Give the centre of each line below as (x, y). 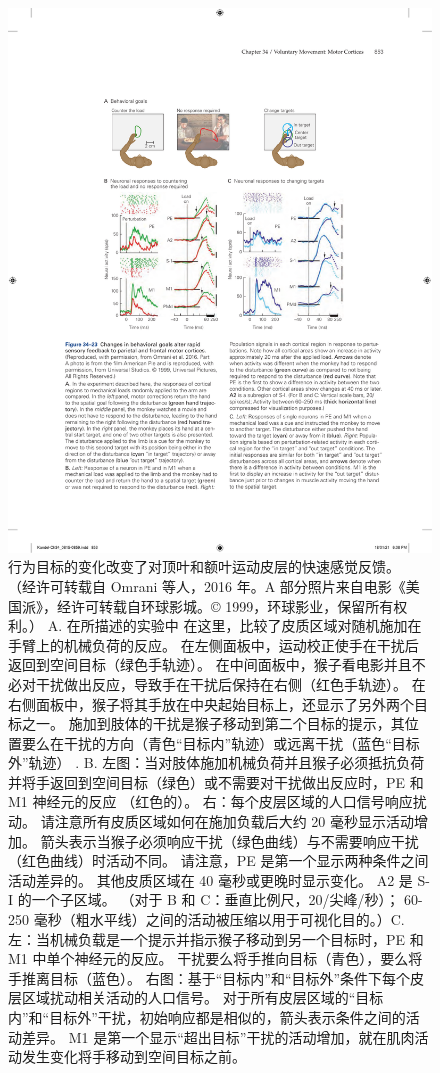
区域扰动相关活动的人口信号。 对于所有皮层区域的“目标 (202, 997)
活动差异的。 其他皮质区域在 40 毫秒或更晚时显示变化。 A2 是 (210, 879)
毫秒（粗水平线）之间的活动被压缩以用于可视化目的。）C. (219, 919)
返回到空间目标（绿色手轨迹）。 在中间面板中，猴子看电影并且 (210, 664)
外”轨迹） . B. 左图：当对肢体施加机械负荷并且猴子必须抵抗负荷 (216, 762)
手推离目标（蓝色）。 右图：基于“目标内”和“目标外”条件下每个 (209, 977)
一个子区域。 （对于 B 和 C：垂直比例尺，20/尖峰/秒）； (215, 899)
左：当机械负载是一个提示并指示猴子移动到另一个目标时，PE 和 (216, 938)
